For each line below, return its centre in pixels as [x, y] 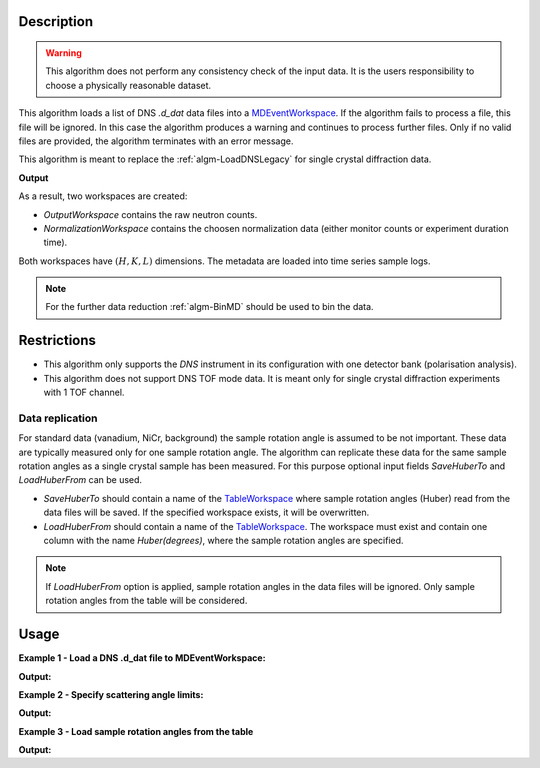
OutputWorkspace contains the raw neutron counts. [150, 214]
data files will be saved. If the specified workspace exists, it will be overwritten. [206, 512]
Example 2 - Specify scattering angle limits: [111, 694]
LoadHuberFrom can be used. [80, 480]
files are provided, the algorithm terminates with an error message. [156, 141]
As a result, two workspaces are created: [103, 196]
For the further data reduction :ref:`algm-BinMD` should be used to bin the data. [209, 307]
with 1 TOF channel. [84, 392]
